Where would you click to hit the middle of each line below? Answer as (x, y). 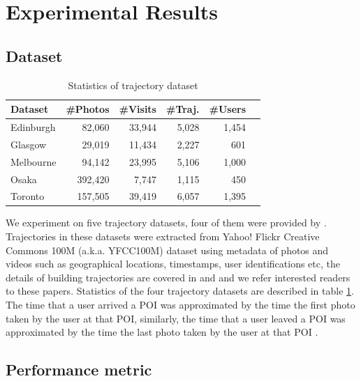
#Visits (138, 109)
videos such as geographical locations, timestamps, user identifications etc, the (173, 264)
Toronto (28, 196)
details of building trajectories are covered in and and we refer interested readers (178, 277)
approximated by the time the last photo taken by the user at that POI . (162, 332)
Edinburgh (33, 127)
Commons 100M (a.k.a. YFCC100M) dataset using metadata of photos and (167, 250)
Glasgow (29, 144)
